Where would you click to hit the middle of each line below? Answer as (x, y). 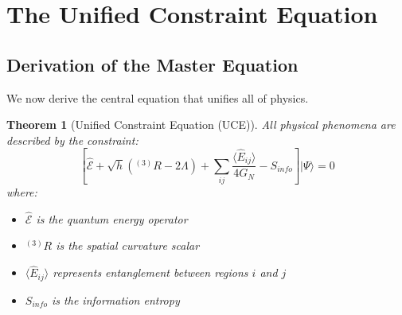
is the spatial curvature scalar (128, 245)
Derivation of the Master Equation (152, 64)
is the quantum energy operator (112, 218)
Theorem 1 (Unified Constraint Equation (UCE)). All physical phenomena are (201, 124)
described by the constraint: (72, 140)
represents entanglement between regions (150, 272)
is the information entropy (116, 299)
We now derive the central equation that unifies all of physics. (158, 97)
